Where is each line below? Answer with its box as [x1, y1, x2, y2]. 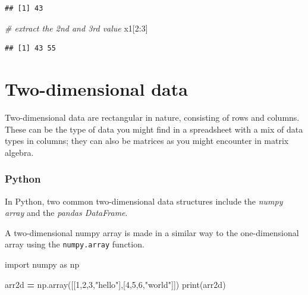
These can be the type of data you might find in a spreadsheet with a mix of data [5, 123, 303, 135]
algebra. [5, 146, 34, 158]
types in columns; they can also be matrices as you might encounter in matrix [5, 134, 289, 147]
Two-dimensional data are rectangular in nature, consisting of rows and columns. [5, 111, 300, 123]
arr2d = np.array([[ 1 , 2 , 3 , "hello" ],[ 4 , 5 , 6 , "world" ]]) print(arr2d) [5, 278, 226, 290]
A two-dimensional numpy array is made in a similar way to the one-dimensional [5, 226, 299, 238]
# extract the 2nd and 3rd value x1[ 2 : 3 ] [5, 21, 148, 34]
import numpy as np [5, 258, 80, 270]
